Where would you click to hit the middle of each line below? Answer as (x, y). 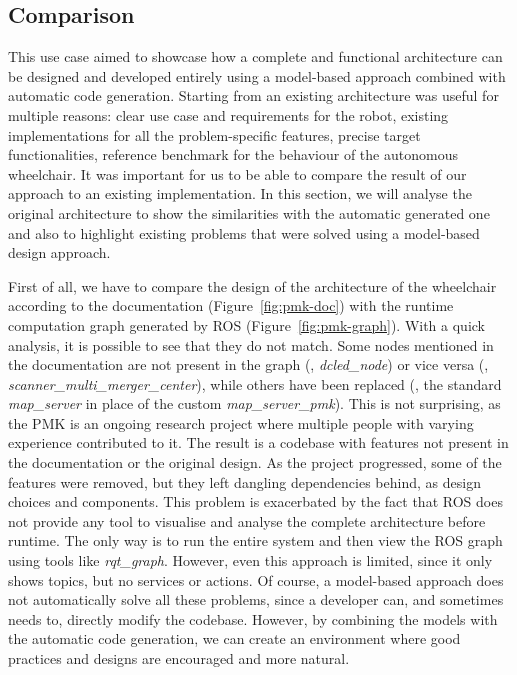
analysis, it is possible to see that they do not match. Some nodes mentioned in (251, 344)
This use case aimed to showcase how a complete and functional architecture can (255, 56)
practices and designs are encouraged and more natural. (179, 658)
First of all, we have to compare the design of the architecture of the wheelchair (252, 285)
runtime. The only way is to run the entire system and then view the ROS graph (255, 540)
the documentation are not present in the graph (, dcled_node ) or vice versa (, (248, 364)
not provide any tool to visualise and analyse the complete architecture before (247, 520)
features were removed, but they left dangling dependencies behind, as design (244, 481)
